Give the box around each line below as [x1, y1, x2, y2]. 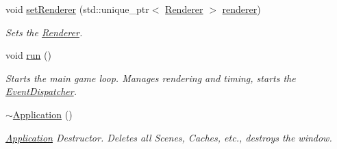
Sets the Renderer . [5, 25, 83, 39]
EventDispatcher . [5, 84, 77, 98]
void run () [5, 48, 51, 62]
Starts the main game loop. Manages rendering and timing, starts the [5, 70, 296, 85]
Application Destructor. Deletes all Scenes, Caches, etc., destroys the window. [5, 130, 332, 144]
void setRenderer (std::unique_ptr [5, 2, 149, 16]
